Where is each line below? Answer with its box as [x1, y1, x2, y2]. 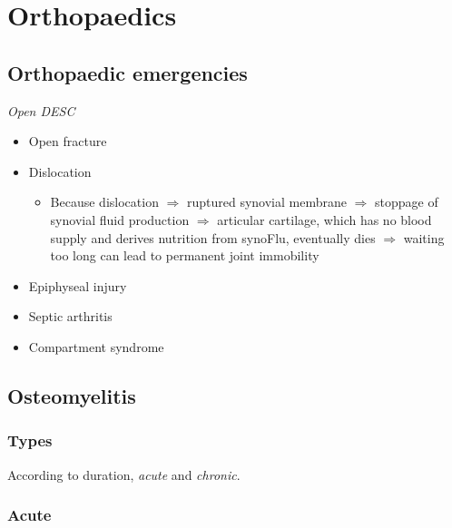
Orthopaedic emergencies [7, 58, 248, 86]
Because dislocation [50, 192, 159, 211]
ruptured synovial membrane [186, 192, 347, 211]
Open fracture [28, 132, 107, 151]
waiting [403, 228, 445, 247]
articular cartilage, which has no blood [217, 210, 432, 229]
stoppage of [375, 192, 438, 211]
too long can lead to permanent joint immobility [50, 246, 319, 265]
